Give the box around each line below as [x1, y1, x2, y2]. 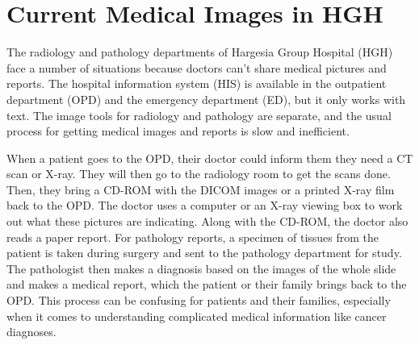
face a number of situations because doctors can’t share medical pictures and [6, 59, 387, 76]
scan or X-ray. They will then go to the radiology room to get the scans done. [6, 165, 391, 182]
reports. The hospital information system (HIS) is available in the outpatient [6, 75, 387, 92]
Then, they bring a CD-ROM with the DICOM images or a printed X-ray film [6, 181, 395, 197]
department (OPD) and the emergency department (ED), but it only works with [6, 90, 406, 107]
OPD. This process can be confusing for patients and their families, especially [6, 292, 391, 309]
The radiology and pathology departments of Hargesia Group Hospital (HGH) [6, 44, 393, 60]
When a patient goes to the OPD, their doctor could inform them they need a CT [6, 149, 413, 166]
